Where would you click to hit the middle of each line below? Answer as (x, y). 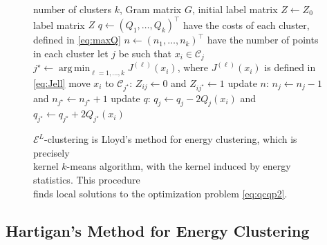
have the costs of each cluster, (246, 24)
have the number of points (263, 40)
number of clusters (73, 9)
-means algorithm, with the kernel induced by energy (179, 166)
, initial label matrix (235, 9)
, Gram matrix (150, 9)
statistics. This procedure (87, 180)
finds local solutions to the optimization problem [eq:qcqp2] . (160, 193)
